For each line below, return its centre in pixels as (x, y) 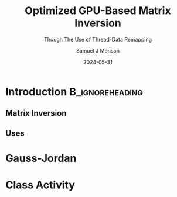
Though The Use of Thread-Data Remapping (98, 39)
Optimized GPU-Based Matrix (98, 11)
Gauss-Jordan (41, 158)
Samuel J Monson (98, 50)
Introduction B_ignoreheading (74, 91)
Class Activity (40, 185)
